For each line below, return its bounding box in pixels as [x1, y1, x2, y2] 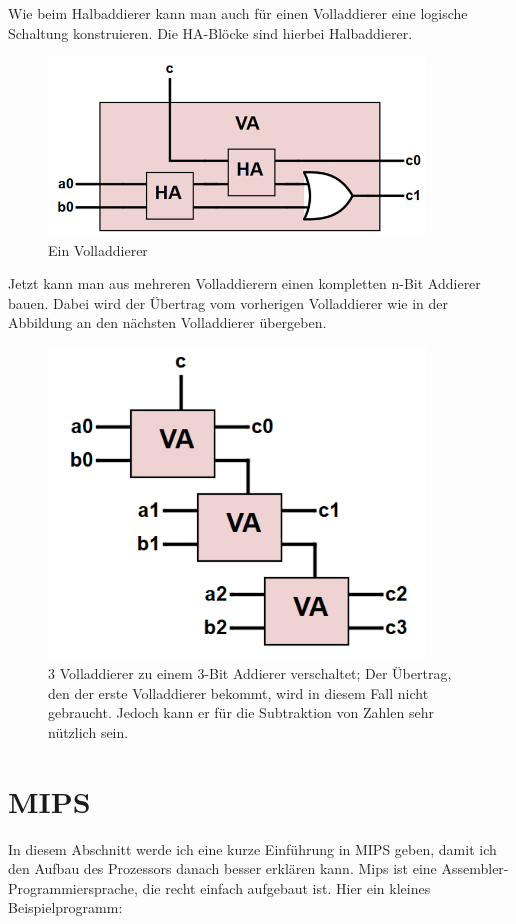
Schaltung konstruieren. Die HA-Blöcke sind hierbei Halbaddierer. [8, 22, 413, 43]
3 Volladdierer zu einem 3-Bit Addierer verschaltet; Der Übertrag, [48, 663, 452, 684]
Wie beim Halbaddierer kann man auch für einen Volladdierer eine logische [8, 3, 468, 23]
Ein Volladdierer [48, 239, 148, 260]
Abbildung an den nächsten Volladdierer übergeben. [8, 312, 327, 333]
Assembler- [441, 858, 509, 879]
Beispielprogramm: [8, 897, 123, 918]
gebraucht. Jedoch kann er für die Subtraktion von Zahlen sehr [48, 702, 434, 723]
